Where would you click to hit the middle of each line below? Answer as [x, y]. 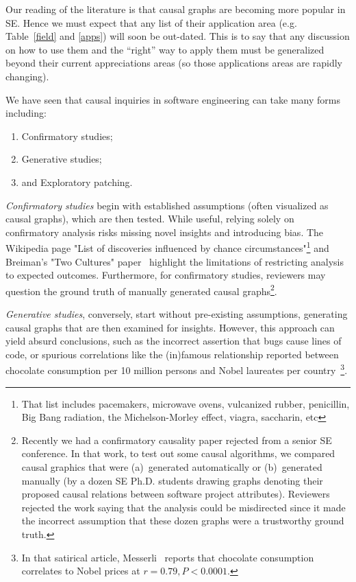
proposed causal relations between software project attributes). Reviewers [176, 494]
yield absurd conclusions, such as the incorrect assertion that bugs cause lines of [174, 341]
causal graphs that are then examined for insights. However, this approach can [170, 327]
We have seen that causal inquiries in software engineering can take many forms [173, 99]
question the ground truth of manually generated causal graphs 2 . [141, 290]
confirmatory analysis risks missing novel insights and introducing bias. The [165, 232]
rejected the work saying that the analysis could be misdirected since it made [183, 507]
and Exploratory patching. [77, 182]
